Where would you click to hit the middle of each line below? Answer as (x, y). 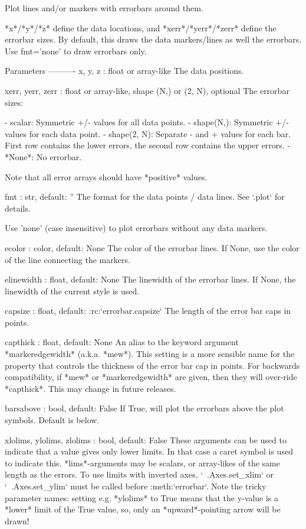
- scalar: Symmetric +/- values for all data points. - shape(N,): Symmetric (139, 122)
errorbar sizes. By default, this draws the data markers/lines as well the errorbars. (153, 39)
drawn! (17, 520)
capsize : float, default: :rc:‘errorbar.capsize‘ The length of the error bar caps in (148, 311)
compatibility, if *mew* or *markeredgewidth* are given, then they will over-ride (151, 377)
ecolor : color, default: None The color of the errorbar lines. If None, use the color (152, 247)
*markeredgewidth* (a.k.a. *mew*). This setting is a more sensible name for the (150, 354)
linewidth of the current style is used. (72, 291)
